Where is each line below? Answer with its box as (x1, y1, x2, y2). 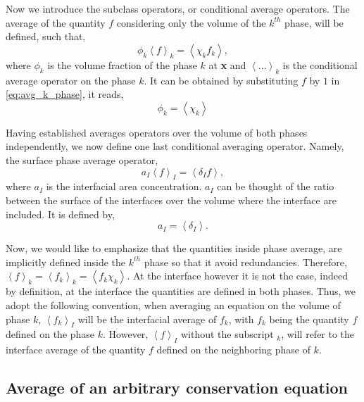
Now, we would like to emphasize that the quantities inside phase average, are (6, 241, 342, 256)
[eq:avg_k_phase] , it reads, (6, 87, 124, 101)
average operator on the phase (6, 73, 136, 87)
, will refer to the (281, 327, 355, 341)
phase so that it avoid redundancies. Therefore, (144, 254, 347, 269)
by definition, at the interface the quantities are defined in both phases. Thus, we (6, 284, 356, 299)
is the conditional (282, 57, 358, 72)
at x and (208, 57, 246, 72)
